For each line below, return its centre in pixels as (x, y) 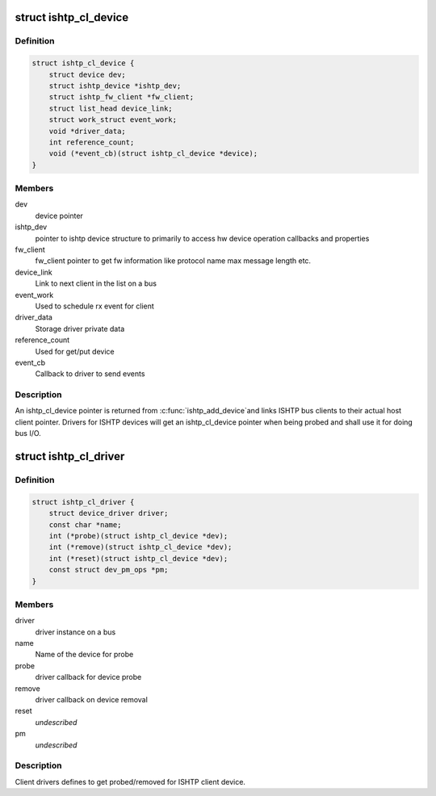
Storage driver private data (80, 329)
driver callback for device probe (88, 677)
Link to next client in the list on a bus (96, 283)
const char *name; (85, 524)
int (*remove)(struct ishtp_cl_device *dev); (140, 547)
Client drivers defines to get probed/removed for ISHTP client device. (130, 781)
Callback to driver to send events (90, 374)
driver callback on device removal (92, 699)
